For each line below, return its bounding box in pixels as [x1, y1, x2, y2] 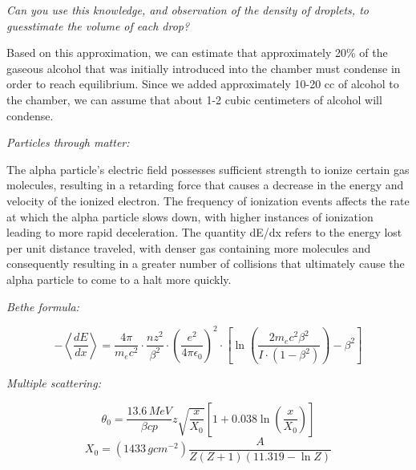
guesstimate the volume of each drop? [6, 17, 190, 34]
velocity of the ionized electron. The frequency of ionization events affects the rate [6, 192, 410, 209]
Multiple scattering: [6, 375, 101, 391]
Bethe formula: [6, 298, 79, 314]
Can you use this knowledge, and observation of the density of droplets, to [6, 2, 369, 18]
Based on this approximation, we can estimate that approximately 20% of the [6, 44, 388, 61]
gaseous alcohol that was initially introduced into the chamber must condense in [6, 59, 401, 76]
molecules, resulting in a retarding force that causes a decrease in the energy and [6, 176, 404, 193]
